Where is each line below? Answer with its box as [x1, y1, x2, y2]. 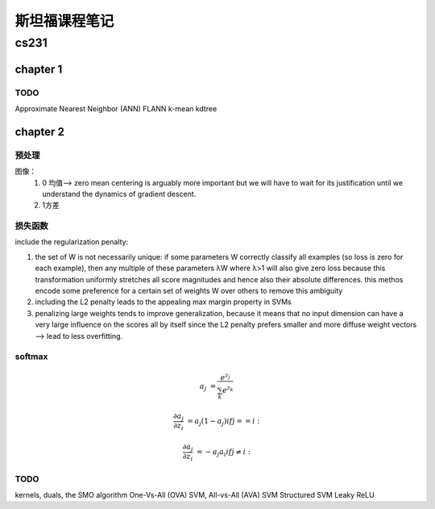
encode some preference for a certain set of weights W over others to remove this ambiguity [35, 286, 343, 295]
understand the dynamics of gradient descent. [42, 189, 197, 198]
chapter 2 [14, 125, 64, 139]
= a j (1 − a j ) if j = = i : [187, 416, 260, 428]
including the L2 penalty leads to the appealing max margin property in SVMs [35, 297, 292, 307]
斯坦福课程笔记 [14, 12, 114, 30]
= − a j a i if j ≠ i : [196, 448, 251, 459]
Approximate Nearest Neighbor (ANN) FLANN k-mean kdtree [14, 103, 217, 113]
